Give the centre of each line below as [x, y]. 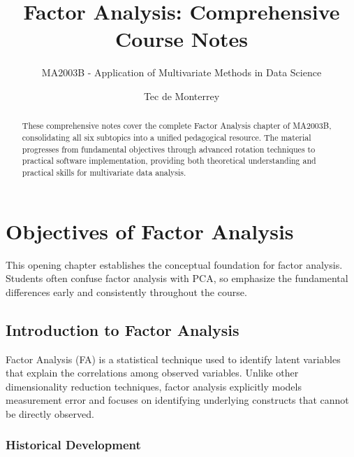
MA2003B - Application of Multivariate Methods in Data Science [182, 72]
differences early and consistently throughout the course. [126, 291]
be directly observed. [50, 413]
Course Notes [181, 39]
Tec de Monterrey [182, 96]
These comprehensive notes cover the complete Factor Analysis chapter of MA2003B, [177, 126]
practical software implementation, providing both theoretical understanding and [169, 161]
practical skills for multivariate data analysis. [104, 172]
